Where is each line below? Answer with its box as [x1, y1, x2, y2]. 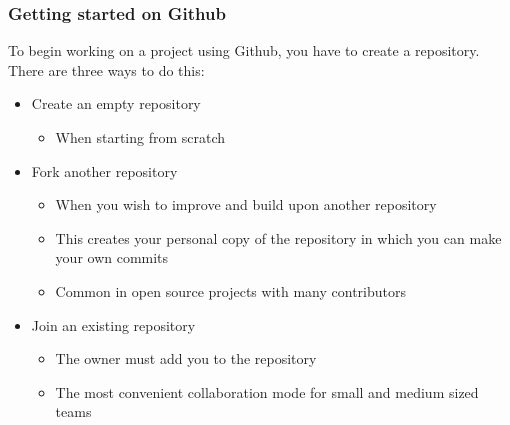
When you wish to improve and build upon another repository [55, 194, 437, 215]
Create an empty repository [31, 93, 201, 114]
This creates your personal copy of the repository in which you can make [55, 227, 502, 248]
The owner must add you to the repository [55, 348, 317, 369]
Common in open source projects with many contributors [55, 280, 406, 301]
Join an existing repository [31, 314, 196, 335]
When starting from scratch [55, 127, 226, 147]
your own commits [55, 247, 169, 268]
